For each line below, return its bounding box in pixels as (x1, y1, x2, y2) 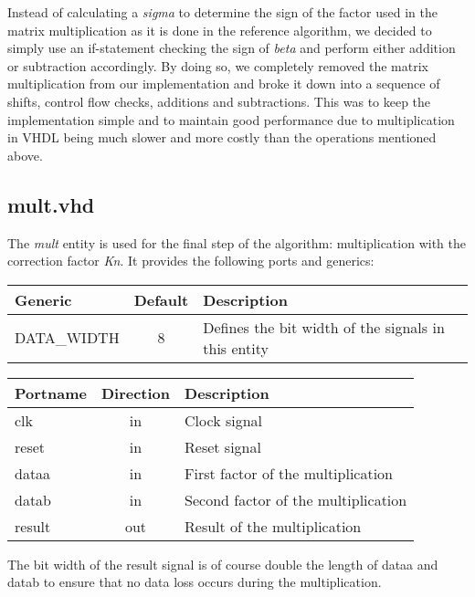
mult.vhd (7, 190, 95, 218)
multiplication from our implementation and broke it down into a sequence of (7, 74, 440, 93)
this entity (203, 337, 269, 359)
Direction (100, 382, 171, 403)
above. (7, 145, 43, 164)
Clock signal (185, 409, 263, 431)
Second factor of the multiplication (185, 488, 407, 510)
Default (133, 288, 189, 310)
